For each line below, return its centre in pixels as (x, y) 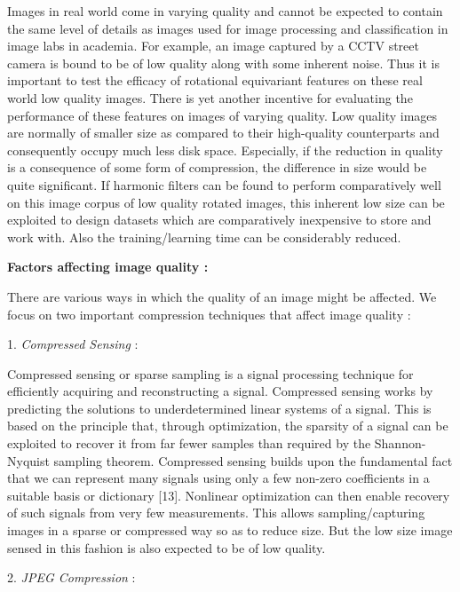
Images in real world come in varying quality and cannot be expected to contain (225, 11)
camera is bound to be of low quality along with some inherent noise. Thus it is (223, 63)
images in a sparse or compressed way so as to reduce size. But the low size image (230, 530)
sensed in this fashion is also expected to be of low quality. (167, 547)
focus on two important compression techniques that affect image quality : (209, 314)
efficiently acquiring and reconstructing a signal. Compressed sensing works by (220, 391)
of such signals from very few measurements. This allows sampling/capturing (216, 513)
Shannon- (400, 443)
